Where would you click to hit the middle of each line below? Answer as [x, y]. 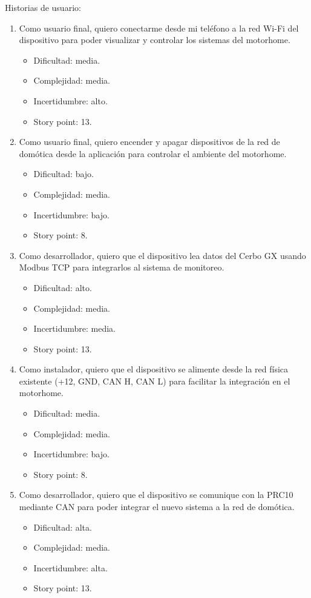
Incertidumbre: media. [75, 328]
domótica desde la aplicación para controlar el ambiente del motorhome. [153, 153]
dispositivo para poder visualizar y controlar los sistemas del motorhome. [155, 40]
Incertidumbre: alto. [70, 100]
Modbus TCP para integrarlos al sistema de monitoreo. [122, 267]
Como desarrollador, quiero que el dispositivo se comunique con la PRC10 [156, 495]
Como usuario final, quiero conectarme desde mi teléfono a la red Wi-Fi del [159, 28]
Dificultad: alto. [63, 287]
